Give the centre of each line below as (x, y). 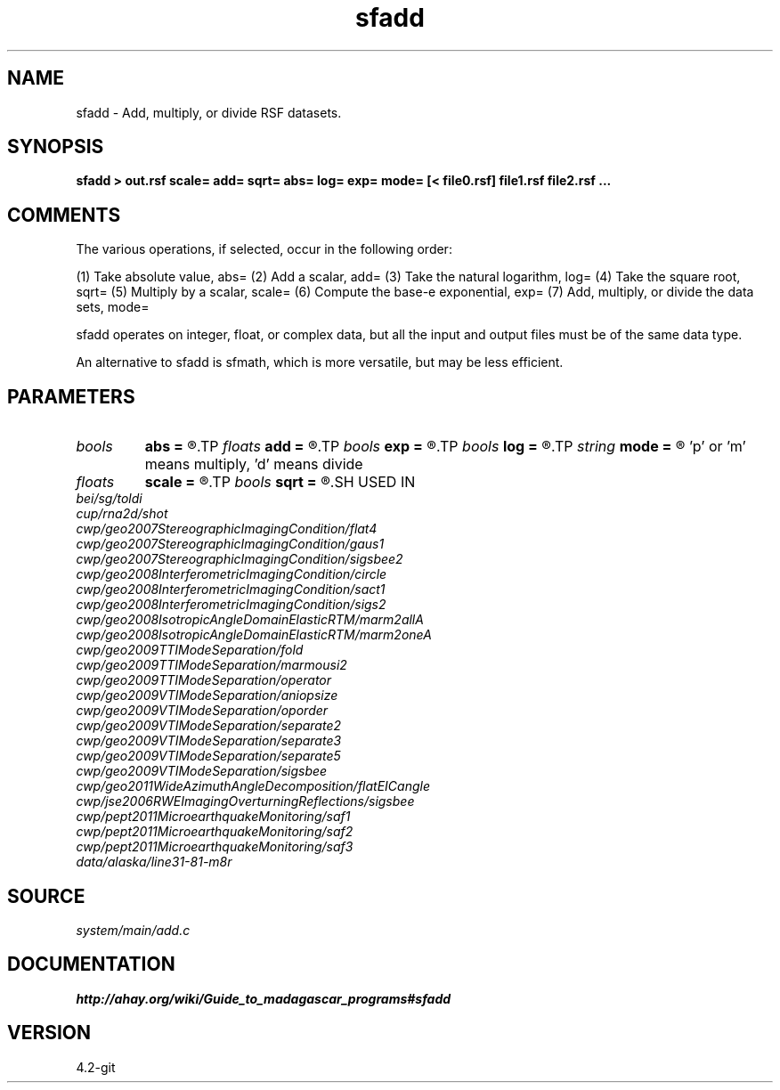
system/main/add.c (133, 930)
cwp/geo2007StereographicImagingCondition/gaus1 (230, 544)
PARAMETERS (71, 396)
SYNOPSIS (56, 147)
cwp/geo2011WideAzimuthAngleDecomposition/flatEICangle (253, 786)
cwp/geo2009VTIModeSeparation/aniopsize (207, 695)
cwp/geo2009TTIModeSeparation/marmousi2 (211, 665)
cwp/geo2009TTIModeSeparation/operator (204, 680)
